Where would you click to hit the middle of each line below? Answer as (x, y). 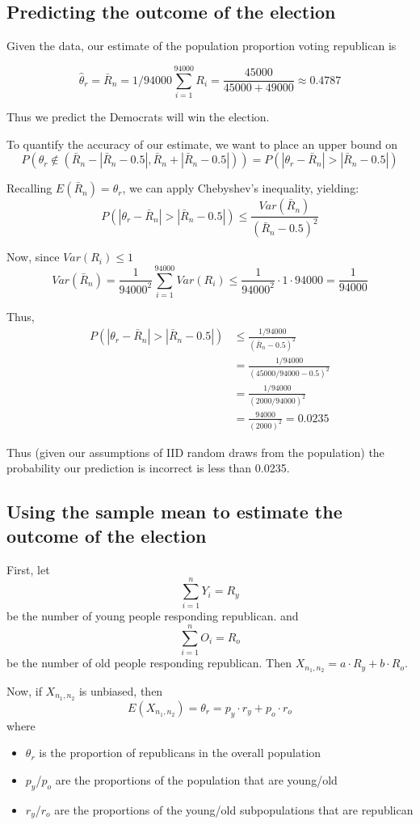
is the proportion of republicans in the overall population (180, 753)
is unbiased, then (121, 690)
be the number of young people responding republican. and (153, 616)
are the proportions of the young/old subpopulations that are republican (234, 809)
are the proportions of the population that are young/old (196, 779)
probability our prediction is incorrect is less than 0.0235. (148, 468)
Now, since (33, 257)
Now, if (24, 690)
